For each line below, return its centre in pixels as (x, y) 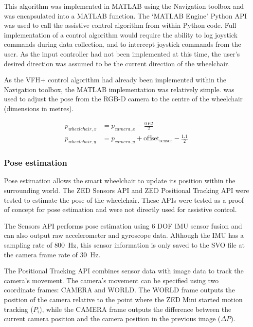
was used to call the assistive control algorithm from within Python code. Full (120, 25)
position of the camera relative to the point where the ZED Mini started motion (123, 299)
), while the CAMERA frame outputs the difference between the (136, 309)
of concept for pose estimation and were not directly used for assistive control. (120, 209)
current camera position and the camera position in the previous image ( (112, 318)
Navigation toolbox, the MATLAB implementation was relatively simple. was (119, 89)
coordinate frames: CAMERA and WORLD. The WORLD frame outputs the (119, 290)
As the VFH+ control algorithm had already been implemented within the (115, 80)
